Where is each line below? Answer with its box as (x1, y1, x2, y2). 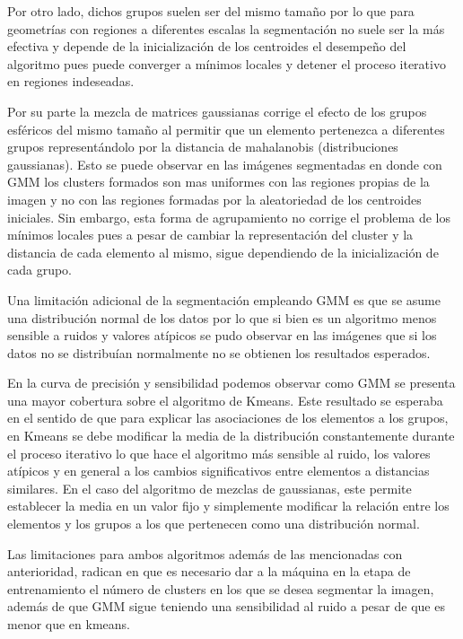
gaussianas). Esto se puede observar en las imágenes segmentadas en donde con (7, 154, 442, 173)
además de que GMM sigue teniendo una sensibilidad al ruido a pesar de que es (7, 597, 445, 616)
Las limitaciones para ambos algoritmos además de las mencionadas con (7, 544, 403, 563)
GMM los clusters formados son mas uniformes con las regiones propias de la (7, 172, 430, 191)
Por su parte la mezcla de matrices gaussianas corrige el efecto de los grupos (7, 101, 427, 120)
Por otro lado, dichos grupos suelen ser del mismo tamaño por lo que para (7, 2, 415, 20)
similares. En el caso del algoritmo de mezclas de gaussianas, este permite (7, 478, 412, 497)
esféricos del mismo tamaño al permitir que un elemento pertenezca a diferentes (7, 119, 445, 138)
